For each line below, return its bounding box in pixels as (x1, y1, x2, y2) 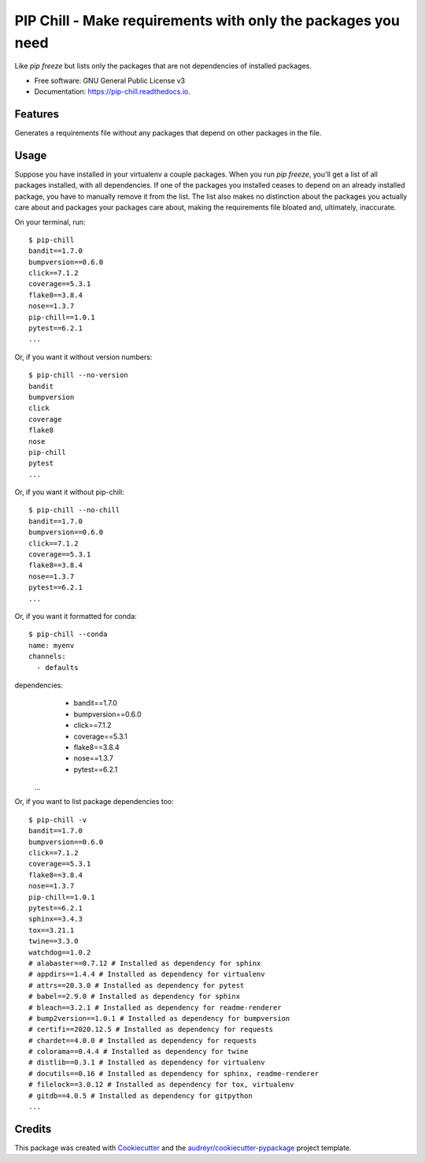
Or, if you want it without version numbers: (14, 352, 153, 362)
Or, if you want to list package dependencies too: (14, 797, 175, 806)
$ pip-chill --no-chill (28, 505, 120, 515)
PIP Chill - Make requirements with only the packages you (14, 12, 401, 29)
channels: (28, 652, 66, 661)
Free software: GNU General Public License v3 (34, 76, 186, 85)
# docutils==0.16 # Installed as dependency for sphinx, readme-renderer (28, 1069, 320, 1078)
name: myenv (28, 641, 75, 650)
